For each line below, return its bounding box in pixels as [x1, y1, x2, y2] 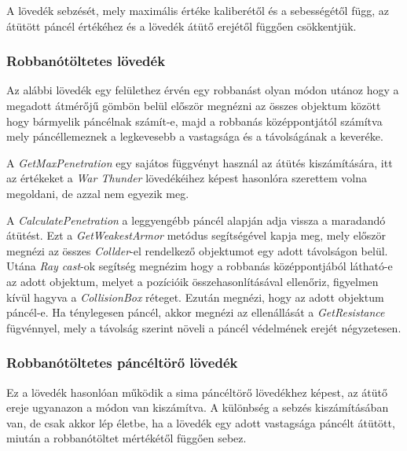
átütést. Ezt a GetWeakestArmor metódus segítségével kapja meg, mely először [6, 227, 387, 244]
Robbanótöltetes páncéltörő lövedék [6, 353, 238, 372]
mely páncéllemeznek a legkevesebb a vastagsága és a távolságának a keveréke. [6, 128, 383, 145]
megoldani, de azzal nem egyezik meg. [6, 185, 189, 201]
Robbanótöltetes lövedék [6, 51, 166, 71]
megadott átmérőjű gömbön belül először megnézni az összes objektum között [6, 97, 381, 113]
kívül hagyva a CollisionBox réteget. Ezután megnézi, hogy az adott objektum [6, 288, 384, 305]
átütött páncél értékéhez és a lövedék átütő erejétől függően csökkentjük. [6, 17, 357, 34]
